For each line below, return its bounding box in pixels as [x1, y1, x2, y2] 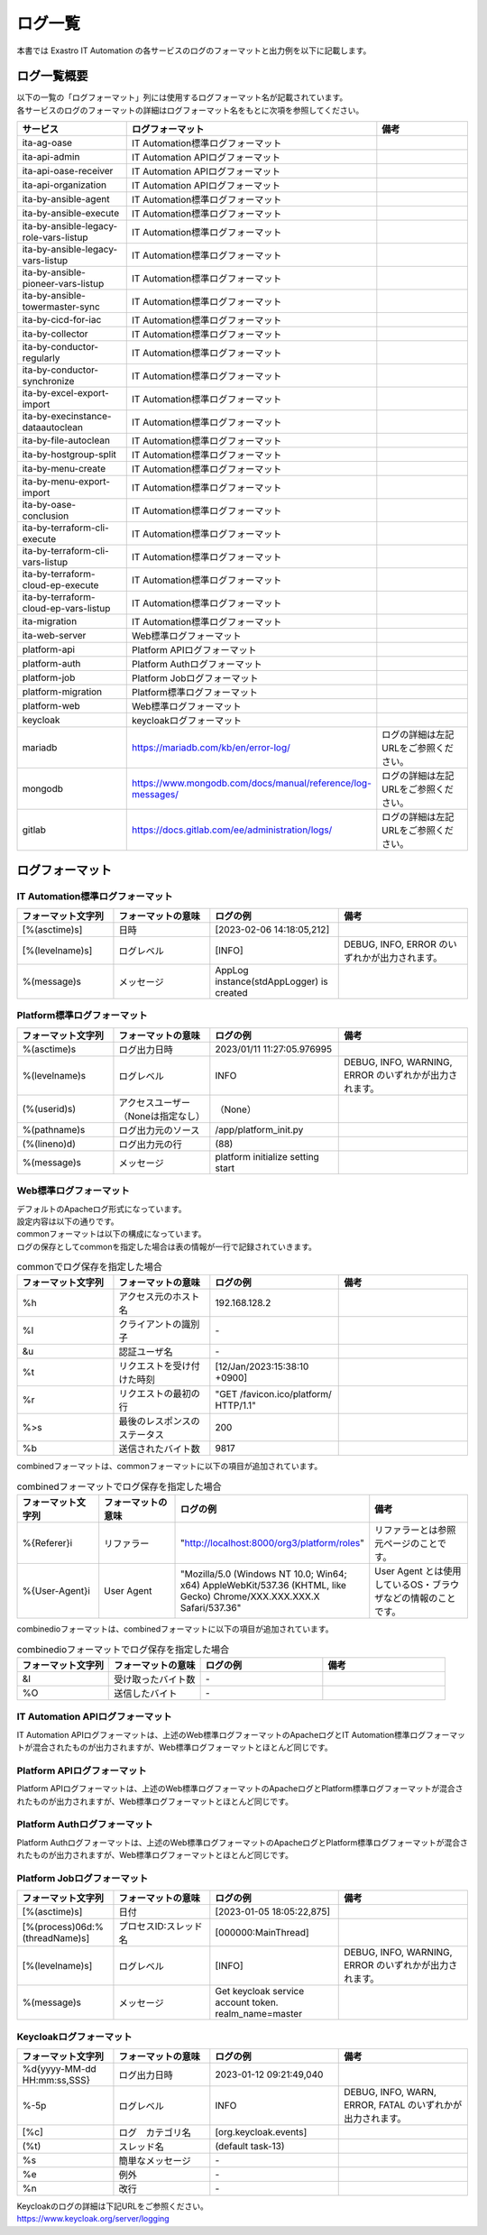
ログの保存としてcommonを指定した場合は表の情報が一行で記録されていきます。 [16, 1241, 317, 1252]
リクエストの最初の [118, 1387, 200, 1400]
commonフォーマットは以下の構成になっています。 [16, 1228, 207, 1239]
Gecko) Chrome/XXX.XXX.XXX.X [180, 1590, 320, 1603]
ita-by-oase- [22, 499, 77, 511]
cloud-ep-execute [22, 579, 99, 592]
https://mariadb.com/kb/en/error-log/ [132, 741, 290, 754]
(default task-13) [215, 2140, 285, 2153]
